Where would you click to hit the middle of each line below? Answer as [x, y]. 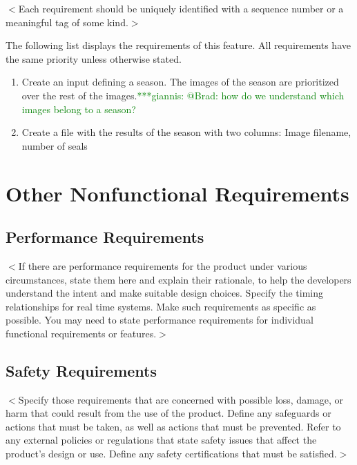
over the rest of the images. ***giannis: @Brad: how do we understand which [183, 95]
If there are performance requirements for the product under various [163, 265]
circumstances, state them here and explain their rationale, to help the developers [178, 279]
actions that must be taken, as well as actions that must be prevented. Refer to [173, 426]
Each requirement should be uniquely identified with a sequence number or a [181, 8]
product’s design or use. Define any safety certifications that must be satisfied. [171, 454]
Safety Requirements [81, 370]
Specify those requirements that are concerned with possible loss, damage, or [181, 399]
